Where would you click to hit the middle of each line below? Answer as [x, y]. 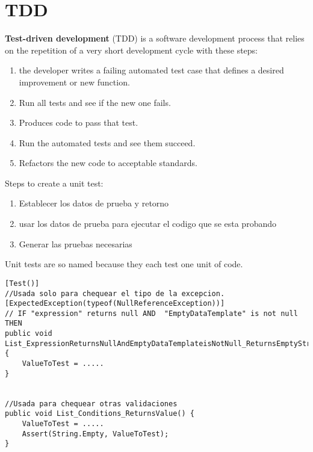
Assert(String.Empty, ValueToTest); [95, 434]
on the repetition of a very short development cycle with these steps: [131, 50]
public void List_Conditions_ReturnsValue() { [100, 414]
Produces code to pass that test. [79, 122]
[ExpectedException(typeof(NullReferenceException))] [115, 304]
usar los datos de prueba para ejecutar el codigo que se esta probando [147, 224]
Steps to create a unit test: [54, 183]
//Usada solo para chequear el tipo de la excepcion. [115, 293]
